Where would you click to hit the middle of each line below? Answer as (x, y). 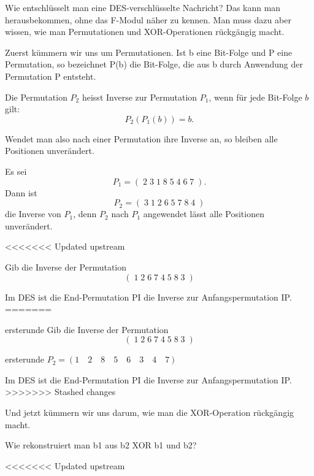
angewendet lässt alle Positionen (204, 214)
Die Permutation (36, 97)
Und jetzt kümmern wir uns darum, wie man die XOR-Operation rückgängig (150, 413)
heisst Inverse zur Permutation (140, 97)
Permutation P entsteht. (51, 76)
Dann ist (21, 192)
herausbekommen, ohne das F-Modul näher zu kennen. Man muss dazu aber (148, 19)
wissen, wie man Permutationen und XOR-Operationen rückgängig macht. (145, 32)
